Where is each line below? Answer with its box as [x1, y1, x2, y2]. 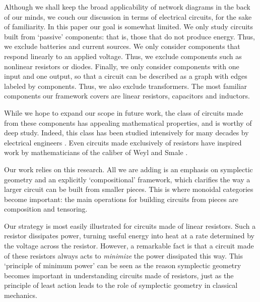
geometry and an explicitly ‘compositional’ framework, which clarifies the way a [4, 174, 250, 184]
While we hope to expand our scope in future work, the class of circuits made [4, 107, 243, 118]
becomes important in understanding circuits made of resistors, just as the [4, 270, 234, 280]
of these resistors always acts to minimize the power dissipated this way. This [4, 250, 243, 261]
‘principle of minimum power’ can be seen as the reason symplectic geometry [4, 260, 241, 271]
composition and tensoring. [4, 204, 88, 214]
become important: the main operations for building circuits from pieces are [4, 193, 238, 204]
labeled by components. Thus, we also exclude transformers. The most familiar [4, 80, 247, 91]
